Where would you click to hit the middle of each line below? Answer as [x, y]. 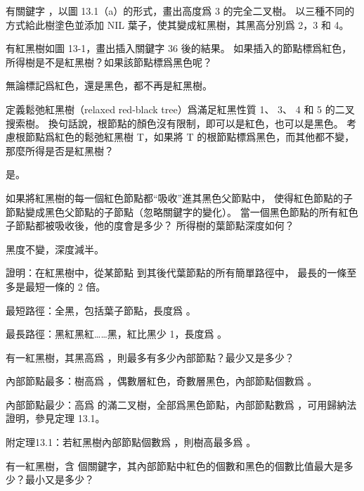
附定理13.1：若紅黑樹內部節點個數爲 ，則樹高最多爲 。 [131, 442]
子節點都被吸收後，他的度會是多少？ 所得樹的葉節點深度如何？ [150, 225]
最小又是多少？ [59, 479]
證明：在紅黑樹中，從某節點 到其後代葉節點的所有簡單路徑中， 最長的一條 [176, 273]
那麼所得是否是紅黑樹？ [60, 150]
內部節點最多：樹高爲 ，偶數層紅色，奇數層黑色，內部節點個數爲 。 [162, 381]
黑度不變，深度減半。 [55, 249]
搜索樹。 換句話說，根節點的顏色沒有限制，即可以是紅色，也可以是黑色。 [175, 123]
